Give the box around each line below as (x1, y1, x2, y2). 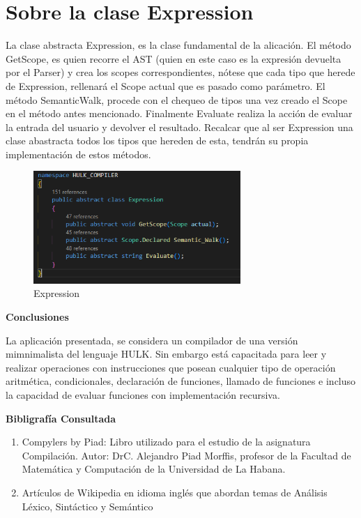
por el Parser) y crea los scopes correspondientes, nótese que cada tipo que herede (6, 65, 355, 79)
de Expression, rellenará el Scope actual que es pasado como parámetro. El (6, 78, 325, 93)
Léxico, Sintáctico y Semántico (22, 498, 153, 513)
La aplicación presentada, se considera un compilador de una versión (6, 333, 298, 347)
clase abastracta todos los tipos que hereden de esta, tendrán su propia (6, 133, 309, 148)
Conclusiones (6, 310, 69, 323)
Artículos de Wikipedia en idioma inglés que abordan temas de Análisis (22, 485, 328, 499)
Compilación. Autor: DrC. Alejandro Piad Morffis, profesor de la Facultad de (22, 448, 351, 462)
